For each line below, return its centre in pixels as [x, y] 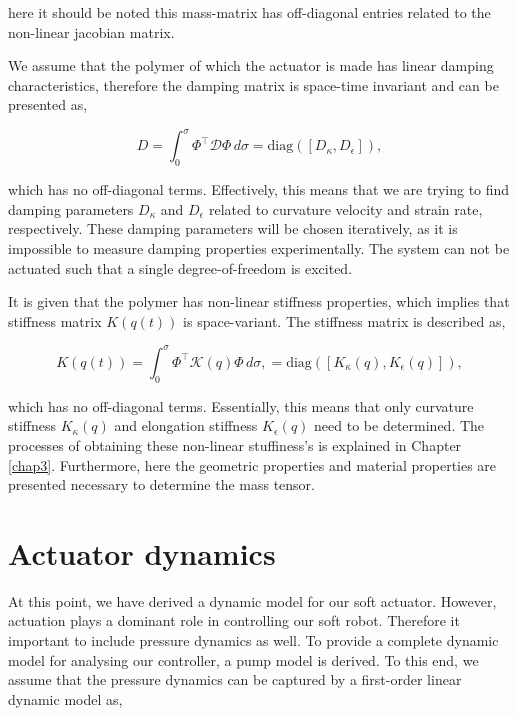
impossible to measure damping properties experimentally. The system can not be [259, 248]
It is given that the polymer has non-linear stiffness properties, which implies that [259, 301]
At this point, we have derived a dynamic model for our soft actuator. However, [252, 600]
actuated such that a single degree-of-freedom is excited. [180, 267]
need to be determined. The [399, 425]
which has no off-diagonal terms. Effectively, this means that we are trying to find [259, 189]
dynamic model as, [65, 698]
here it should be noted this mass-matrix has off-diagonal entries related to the [249, 12]
